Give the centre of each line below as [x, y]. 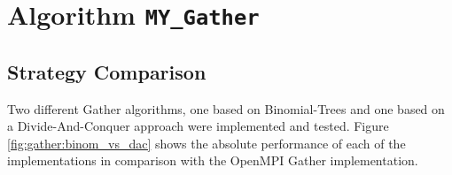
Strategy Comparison [107, 71]
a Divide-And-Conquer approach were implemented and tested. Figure [198, 126]
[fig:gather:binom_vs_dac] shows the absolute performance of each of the [207, 143]
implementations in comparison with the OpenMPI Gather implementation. [213, 160]
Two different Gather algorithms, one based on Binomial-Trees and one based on [226, 108]
